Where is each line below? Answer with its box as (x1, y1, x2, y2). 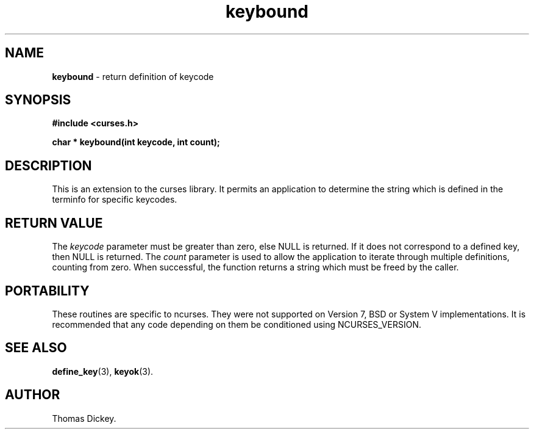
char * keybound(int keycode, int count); (52, 137, 220, 148)
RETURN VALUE (5, 215, 103, 231)
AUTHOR (5, 387, 60, 403)
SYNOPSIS (5, 92, 71, 108)
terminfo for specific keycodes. (52, 194, 177, 205)
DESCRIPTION (5, 157, 92, 173)
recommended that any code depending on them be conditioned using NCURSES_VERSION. (52, 319, 421, 330)
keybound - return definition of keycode (52, 71, 214, 82)
